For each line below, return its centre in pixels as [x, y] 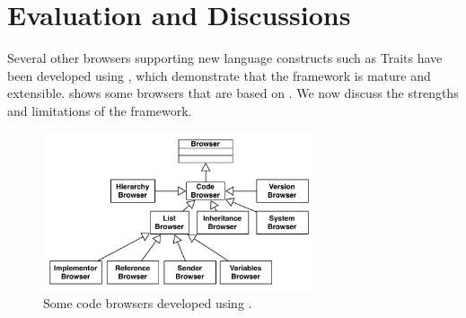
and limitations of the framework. [100, 110]
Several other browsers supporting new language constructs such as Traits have [225, 58]
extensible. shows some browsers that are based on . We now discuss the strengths [233, 93]
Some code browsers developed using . [148, 302]
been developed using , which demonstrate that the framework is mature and [219, 75]
